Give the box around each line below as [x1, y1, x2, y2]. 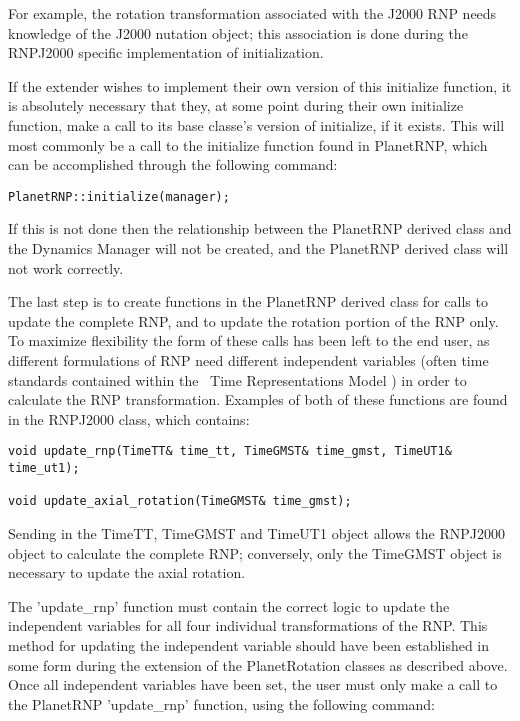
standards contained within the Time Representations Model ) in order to [8, 369, 467, 390]
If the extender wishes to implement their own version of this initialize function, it [8, 75, 512, 96]
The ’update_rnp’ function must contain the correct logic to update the [8, 595, 450, 616]
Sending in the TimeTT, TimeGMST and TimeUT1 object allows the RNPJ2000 [8, 522, 505, 543]
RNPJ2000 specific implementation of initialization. [8, 42, 324, 63]
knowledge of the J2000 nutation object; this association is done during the [8, 22, 468, 43]
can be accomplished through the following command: [8, 154, 338, 175]
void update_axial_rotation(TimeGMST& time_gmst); [8, 494, 352, 509]
